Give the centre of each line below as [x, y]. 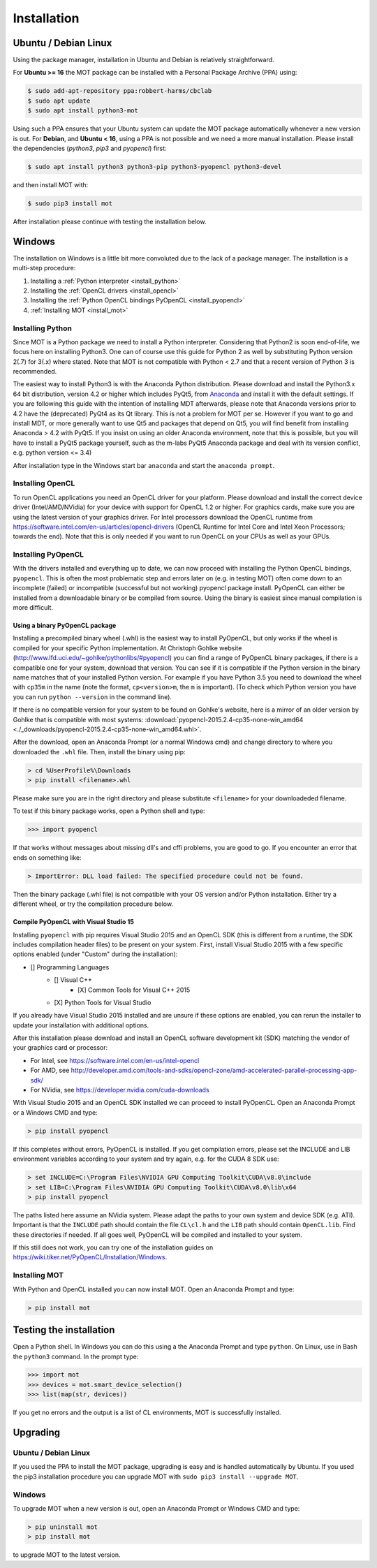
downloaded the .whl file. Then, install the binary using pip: [99, 752]
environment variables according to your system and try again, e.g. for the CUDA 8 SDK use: [146, 1159]
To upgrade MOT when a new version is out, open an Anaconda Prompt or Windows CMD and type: [156, 1508]
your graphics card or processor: [60, 1048]
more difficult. [33, 608]
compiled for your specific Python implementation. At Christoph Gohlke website [127, 648]
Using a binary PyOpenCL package [65, 626]
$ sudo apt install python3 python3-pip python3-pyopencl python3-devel [155, 167]
